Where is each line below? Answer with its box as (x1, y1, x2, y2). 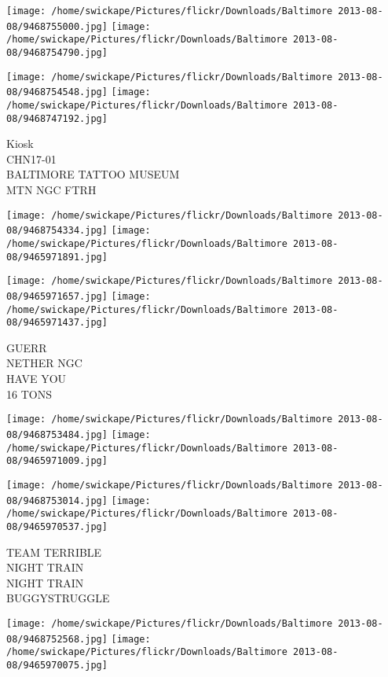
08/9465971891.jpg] (6, 251, 108, 263)
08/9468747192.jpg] (6, 112, 108, 124)
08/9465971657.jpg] (6, 290, 108, 302)
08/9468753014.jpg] (6, 495, 108, 506)
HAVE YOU (6, 370, 67, 387)
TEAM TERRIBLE (6, 543, 102, 560)
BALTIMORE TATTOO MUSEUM (6, 166, 180, 182)
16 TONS (6, 385, 52, 402)
